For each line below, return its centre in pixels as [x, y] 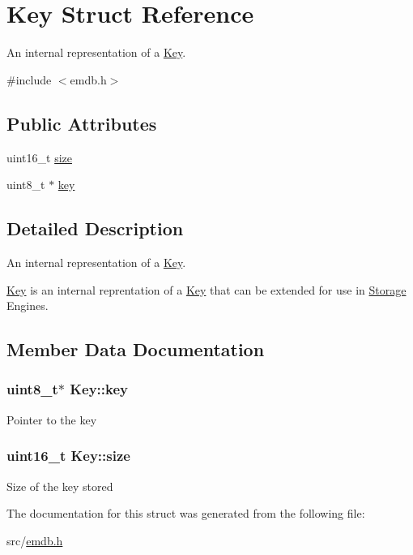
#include [29, 79]
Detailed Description [95, 228]
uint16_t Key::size [68, 456]
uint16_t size [39, 157]
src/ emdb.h [35, 540]
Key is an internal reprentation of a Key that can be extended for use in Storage [206, 289]
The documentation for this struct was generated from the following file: [186, 513]
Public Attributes [82, 123]
